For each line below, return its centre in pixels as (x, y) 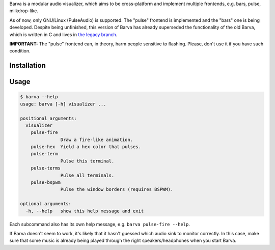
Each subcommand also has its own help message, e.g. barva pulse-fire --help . (100, 224)
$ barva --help (39, 97)
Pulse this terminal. (87, 161)
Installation (28, 65)
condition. (20, 51)
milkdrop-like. (24, 11)
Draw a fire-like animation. (97, 140)
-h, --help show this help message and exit (85, 211)
